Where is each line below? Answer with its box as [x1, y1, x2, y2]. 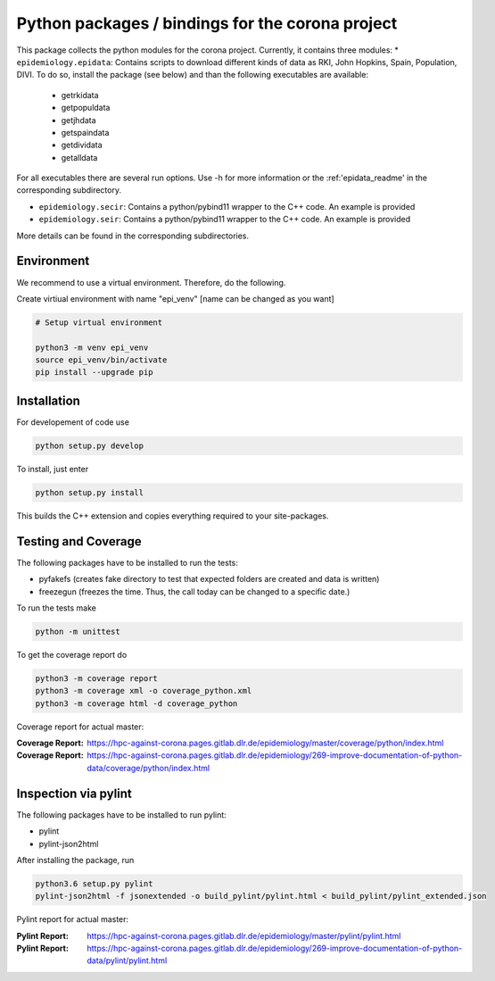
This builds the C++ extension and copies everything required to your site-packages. [16, 510, 329, 521]
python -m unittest [35, 626, 120, 636]
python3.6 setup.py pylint [35, 878, 153, 888]
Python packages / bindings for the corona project [16, 13, 398, 33]
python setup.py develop [35, 440, 144, 451]
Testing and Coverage [16, 534, 142, 549]
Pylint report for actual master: [16, 914, 129, 925]
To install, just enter [16, 463, 89, 474]
